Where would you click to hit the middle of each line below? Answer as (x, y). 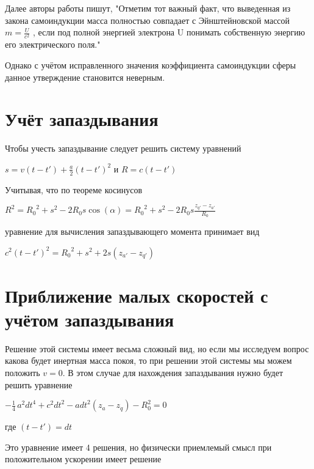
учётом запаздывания (90, 319)
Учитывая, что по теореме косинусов (74, 189)
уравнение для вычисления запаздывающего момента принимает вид (132, 231)
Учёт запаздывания (82, 119)
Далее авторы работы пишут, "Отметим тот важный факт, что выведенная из (148, 8)
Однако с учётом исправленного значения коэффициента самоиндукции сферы (151, 65)
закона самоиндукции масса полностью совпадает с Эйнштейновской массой (148, 20)
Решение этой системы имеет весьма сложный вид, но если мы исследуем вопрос (157, 348)
